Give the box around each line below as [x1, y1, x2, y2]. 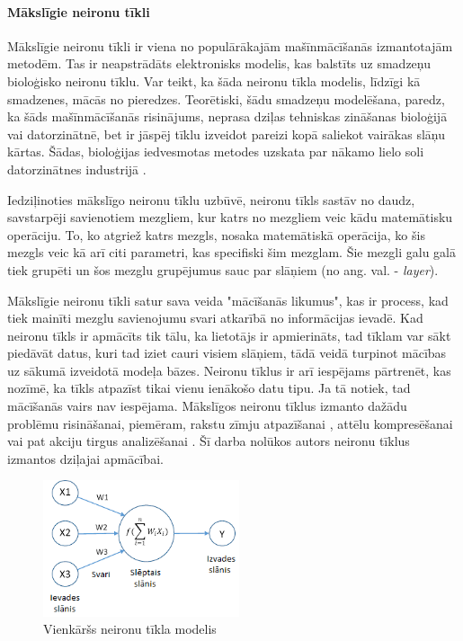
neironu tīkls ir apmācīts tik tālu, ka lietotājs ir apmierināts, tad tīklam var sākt [7, 325, 451, 344]
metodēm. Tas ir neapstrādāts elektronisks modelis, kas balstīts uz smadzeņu [7, 54, 432, 73]
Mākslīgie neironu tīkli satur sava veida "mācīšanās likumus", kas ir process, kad [7, 290, 449, 309]
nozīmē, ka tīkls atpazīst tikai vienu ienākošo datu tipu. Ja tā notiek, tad [7, 378, 411, 397]
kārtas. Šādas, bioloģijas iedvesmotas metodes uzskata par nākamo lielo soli [7, 142, 424, 161]
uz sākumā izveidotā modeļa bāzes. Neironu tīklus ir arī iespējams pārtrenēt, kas [7, 361, 451, 379]
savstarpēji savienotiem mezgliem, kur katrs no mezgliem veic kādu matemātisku [7, 208, 453, 227]
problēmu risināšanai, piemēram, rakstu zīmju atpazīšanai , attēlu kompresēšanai [7, 414, 453, 432]
